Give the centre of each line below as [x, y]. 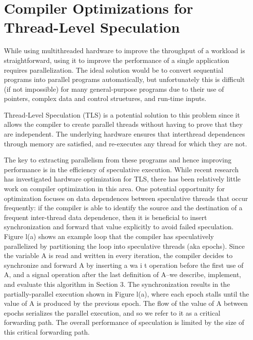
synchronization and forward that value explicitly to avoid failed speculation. [119, 227]
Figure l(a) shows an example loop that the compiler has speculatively [109, 236]
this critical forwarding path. [47, 331]
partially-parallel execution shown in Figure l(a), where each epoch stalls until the [126, 293]
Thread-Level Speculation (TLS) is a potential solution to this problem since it [122, 114]
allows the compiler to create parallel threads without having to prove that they [123, 124]
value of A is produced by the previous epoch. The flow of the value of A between [126, 303]
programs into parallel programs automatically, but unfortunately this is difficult [125, 79]
